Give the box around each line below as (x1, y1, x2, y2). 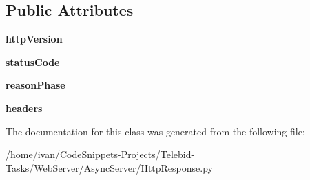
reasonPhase (6, 78, 65, 92)
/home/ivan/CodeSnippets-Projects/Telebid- (6, 147, 195, 161)
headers (6, 100, 43, 115)
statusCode (6, 54, 60, 69)
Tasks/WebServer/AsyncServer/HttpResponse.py (6, 160, 213, 175)
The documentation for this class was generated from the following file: (6, 124, 305, 138)
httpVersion (6, 32, 63, 46)
